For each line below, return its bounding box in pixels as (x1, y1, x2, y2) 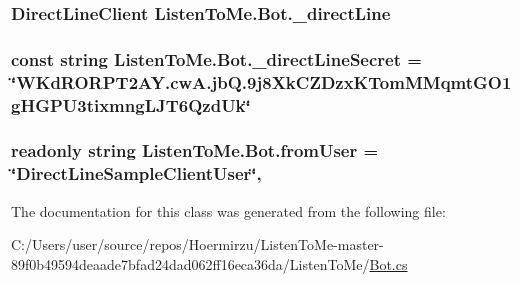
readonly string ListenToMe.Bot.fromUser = (11, 138, 379, 163)
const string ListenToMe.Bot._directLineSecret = (11, 46, 422, 71)
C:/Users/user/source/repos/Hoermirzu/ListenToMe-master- (11, 234, 384, 255)
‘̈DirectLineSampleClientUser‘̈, (11, 161, 262, 186)
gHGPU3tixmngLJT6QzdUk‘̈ (11, 92, 251, 117)
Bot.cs (369, 253, 408, 274)
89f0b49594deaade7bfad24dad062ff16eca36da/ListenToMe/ (11, 253, 370, 274)
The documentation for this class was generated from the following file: (11, 200, 446, 221)
